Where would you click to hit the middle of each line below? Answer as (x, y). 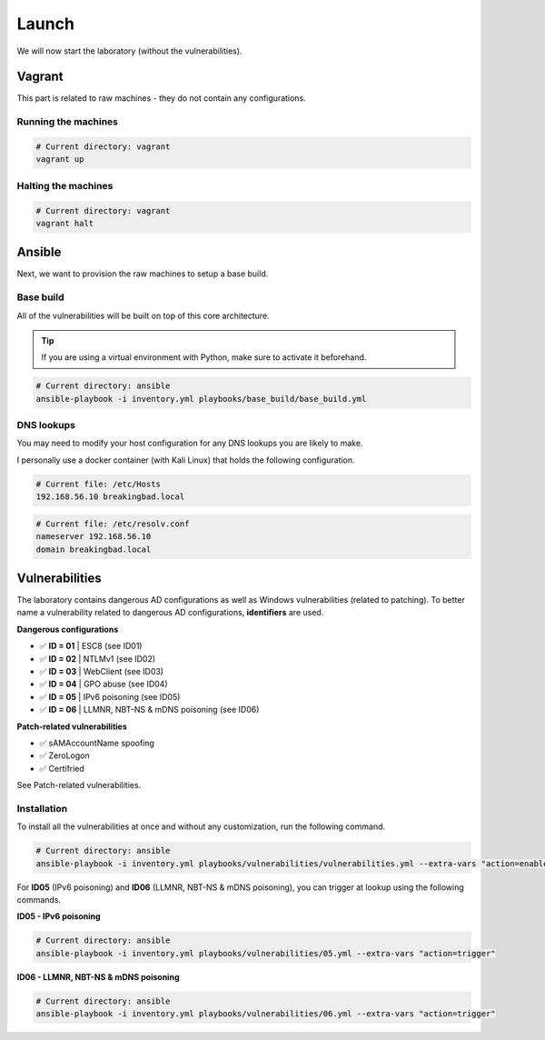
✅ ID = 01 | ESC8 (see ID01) (91, 646)
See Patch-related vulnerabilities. (79, 785)
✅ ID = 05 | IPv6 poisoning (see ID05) (110, 696)
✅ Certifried (62, 768)
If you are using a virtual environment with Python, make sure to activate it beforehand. (204, 357)
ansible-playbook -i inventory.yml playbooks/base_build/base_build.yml (201, 399)
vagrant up (60, 160)
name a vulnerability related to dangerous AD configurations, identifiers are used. (170, 613)
